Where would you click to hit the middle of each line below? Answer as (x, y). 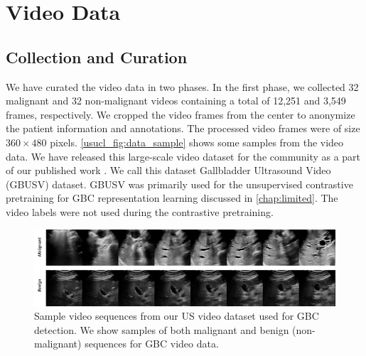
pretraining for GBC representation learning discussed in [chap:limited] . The (172, 198)
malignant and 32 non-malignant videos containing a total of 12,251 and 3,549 (176, 101)
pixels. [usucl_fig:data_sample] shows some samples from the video (197, 142)
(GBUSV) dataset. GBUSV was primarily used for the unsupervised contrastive (179, 184)
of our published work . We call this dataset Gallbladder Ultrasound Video (168, 170)
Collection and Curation (97, 56)
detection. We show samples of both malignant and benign (162, 329)
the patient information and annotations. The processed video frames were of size (183, 128)
